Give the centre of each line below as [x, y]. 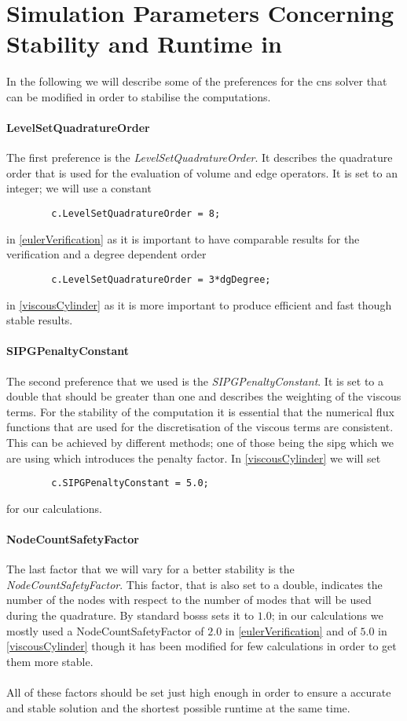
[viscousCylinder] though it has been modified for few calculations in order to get [202, 646]
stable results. [40, 320]
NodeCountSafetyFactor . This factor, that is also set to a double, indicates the [194, 584]
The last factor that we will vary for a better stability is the [150, 569]
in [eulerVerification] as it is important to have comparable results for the [183, 238]
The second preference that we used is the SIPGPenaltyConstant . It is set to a [195, 381]
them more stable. [50, 661]
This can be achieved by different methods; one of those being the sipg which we [200, 442]
